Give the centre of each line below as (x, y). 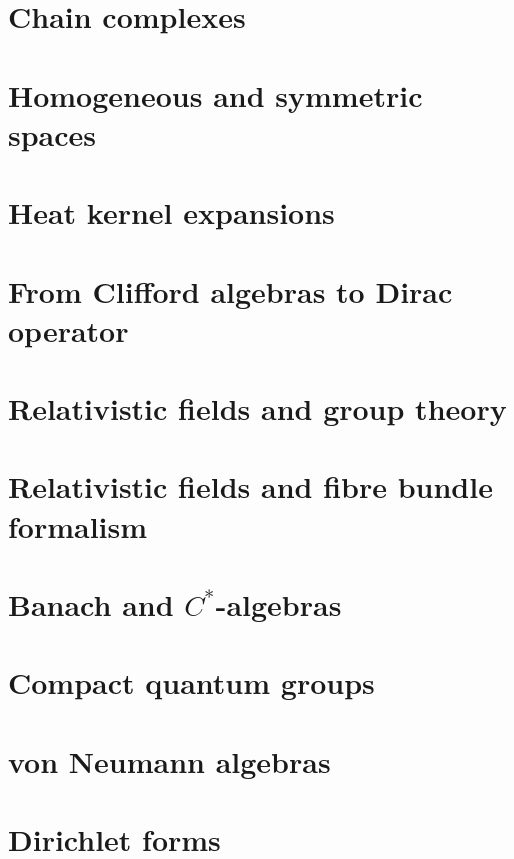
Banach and (91, 604)
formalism (78, 525)
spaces (52, 133)
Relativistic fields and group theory (257, 408)
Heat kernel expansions (171, 212)
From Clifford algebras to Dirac (230, 290)
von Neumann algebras (169, 760)
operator (68, 329)
